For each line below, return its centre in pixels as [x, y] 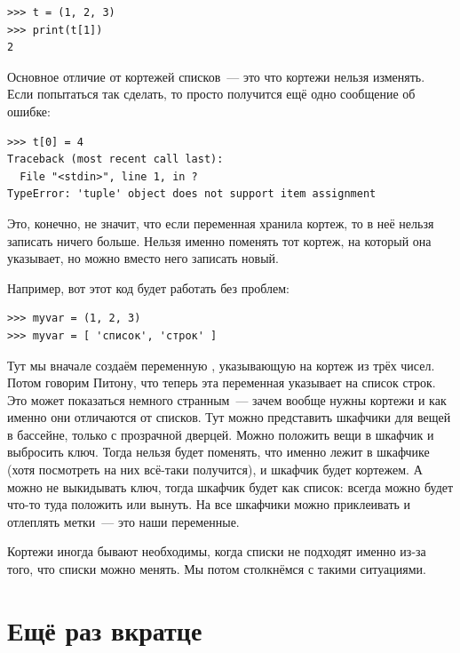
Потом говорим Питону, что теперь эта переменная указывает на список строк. [222, 382]
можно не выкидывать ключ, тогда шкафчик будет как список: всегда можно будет [230, 486]
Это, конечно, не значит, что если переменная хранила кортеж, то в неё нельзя [221, 223]
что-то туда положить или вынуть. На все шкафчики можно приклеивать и [209, 504]
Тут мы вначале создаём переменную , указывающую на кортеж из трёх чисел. [221, 365]
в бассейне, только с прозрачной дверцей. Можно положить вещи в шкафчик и [221, 434]
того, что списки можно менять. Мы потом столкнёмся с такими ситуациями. [217, 569]
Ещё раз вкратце [105, 629]
